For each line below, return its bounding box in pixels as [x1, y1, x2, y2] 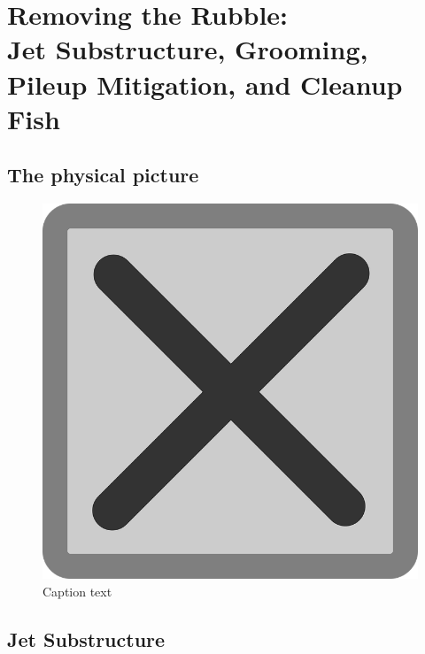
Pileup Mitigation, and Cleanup [7, 65, 403, 102]
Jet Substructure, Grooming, [7, 31, 368, 67]
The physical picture [7, 161, 199, 189]
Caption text [42, 581, 112, 600]
